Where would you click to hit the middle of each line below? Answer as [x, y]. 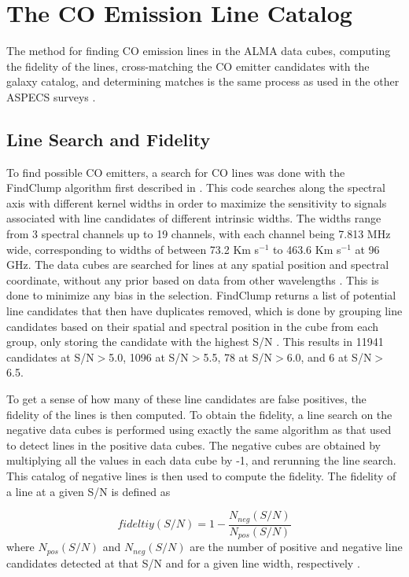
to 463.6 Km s [307, 249]
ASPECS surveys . [51, 96]
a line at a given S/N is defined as [88, 491]
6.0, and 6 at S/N [329, 356]
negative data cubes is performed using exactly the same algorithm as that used [199, 430]
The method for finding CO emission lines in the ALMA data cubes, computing [199, 51]
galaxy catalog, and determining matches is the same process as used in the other [203, 81]
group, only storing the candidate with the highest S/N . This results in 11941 [195, 342]
